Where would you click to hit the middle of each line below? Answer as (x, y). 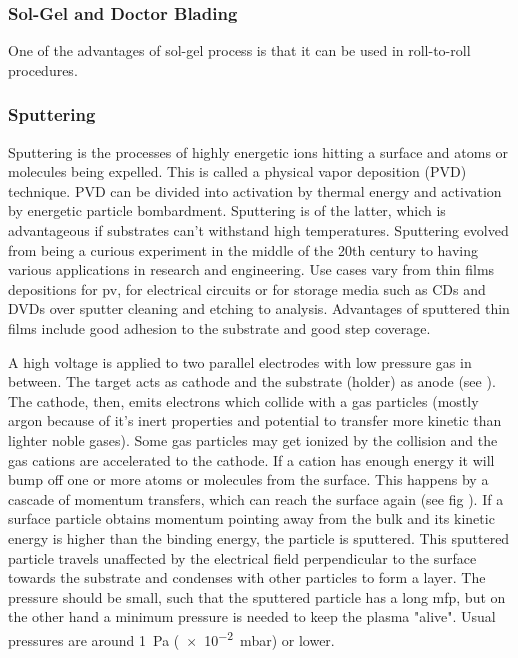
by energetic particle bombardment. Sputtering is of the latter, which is (227, 210)
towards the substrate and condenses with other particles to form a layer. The (247, 577)
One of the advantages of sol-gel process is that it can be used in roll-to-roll (239, 50)
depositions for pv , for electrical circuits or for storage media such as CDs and (247, 288)
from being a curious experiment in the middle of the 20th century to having (243, 249)
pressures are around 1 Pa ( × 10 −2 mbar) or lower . (171, 638)
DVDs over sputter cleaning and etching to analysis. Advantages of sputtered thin (259, 308)
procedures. (43, 69)
